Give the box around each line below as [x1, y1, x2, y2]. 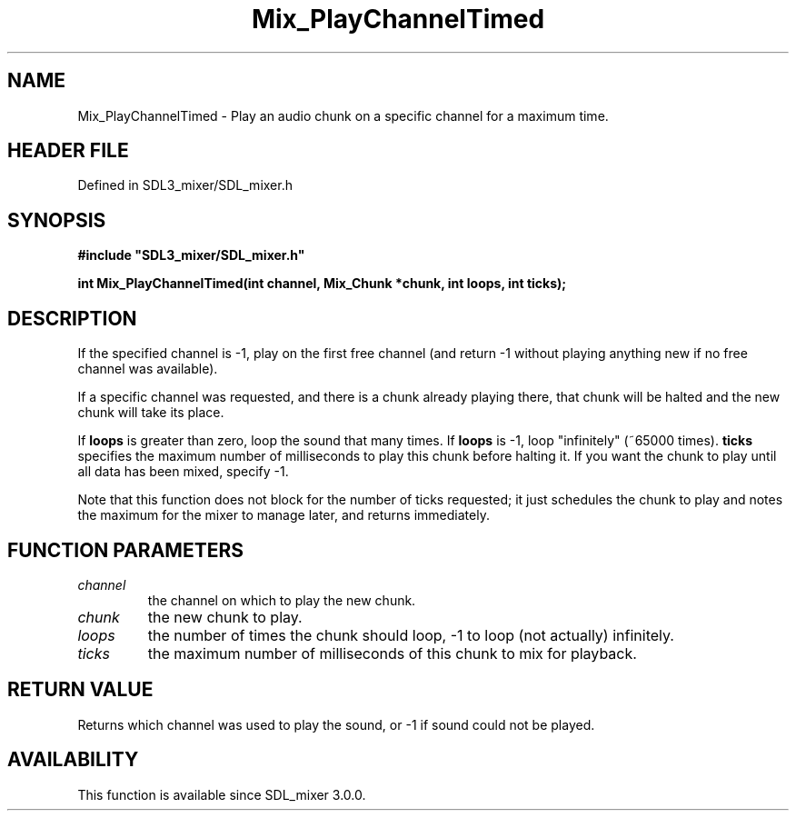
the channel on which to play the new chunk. [147, 592, 416, 608]
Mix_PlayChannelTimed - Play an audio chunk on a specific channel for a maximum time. [77, 107, 609, 124]
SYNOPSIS [7, 208, 106, 232]
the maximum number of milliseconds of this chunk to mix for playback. [147, 643, 637, 663]
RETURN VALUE [7, 678, 154, 702]
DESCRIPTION [7, 306, 137, 330]
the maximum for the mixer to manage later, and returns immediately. [77, 507, 490, 524]
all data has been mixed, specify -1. [77, 464, 289, 480]
